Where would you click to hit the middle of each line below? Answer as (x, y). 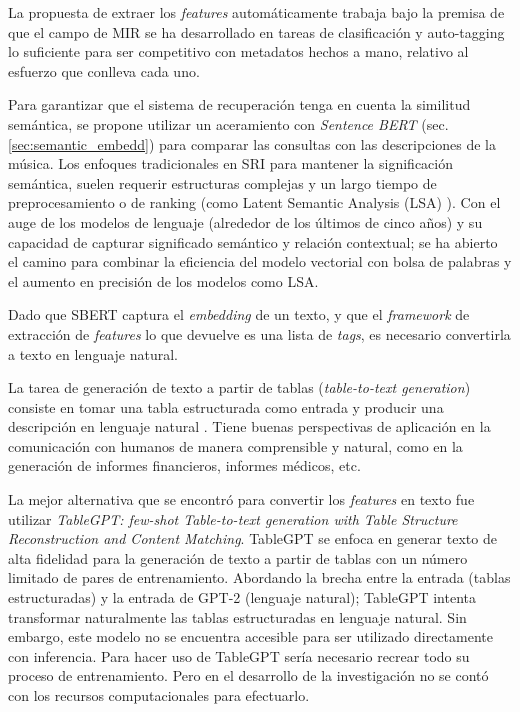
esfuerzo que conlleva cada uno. (104, 70)
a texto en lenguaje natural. (93, 353)
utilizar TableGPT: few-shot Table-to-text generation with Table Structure (233, 518)
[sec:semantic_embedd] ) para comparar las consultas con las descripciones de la (252, 143)
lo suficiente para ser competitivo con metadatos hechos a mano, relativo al (238, 51)
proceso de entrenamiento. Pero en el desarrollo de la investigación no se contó (248, 675)
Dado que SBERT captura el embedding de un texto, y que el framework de (239, 314)
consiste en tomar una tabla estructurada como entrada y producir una (226, 406)
